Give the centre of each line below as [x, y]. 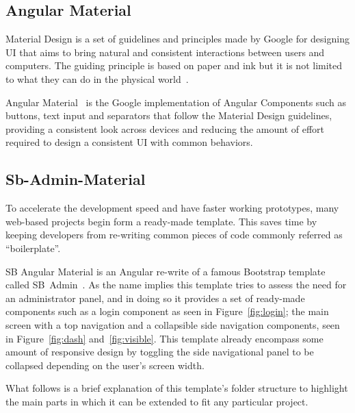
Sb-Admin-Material [76, 179]
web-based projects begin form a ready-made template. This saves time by [161, 221]
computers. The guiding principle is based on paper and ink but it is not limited [174, 65]
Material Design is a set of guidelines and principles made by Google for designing [177, 39]
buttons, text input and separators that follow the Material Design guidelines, [169, 115]
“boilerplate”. [33, 248]
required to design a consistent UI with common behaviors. [129, 142]
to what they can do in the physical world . [97, 78]
